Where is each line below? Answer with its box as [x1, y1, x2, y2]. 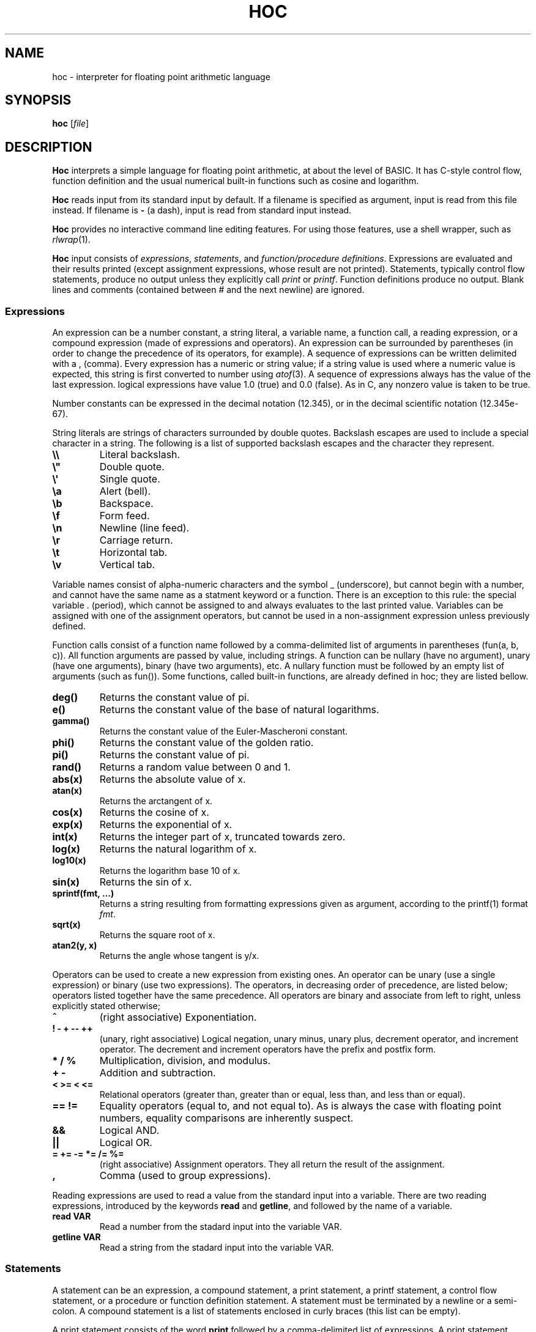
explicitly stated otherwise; [52, 1001, 160, 1012]
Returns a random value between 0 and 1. [99, 761, 291, 774]
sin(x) [52, 876, 80, 889]
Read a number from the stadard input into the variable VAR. [99, 1221, 342, 1232]
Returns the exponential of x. [99, 818, 233, 831]
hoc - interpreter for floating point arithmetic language [52, 71, 270, 82]
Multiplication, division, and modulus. [99, 1054, 271, 1067]
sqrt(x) [52, 919, 81, 930]
